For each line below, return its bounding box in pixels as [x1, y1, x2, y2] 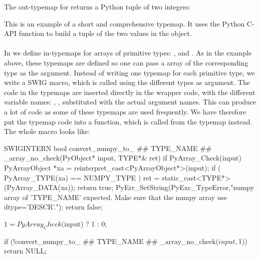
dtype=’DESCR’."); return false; [4, 201, 103, 212]
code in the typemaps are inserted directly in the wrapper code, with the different [4, 86, 255, 97]
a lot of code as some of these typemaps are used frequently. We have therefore [4, 106, 246, 116]
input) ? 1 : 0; [64, 218, 107, 228]
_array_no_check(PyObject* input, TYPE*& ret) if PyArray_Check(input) [4, 152, 241, 163]
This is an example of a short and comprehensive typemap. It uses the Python [4, 18, 245, 28]
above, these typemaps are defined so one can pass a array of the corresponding [4, 57, 248, 67]
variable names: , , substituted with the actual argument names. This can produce [4, 96, 256, 107]
